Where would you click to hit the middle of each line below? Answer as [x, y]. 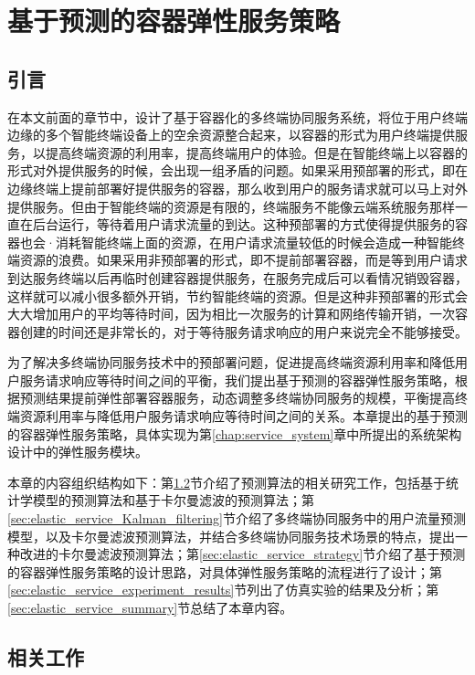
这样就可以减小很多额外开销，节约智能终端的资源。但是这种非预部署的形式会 [237, 295]
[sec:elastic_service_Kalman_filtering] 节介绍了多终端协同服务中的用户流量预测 [237, 518]
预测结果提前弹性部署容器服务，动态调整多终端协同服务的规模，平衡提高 [237, 398]
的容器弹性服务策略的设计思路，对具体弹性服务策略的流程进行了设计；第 [225, 571]
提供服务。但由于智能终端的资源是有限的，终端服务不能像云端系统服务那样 [231, 206]
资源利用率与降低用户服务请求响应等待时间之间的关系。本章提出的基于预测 [243, 416]
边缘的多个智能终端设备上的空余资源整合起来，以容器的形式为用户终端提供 [231, 135]
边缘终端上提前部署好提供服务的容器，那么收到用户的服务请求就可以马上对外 [237, 188]
